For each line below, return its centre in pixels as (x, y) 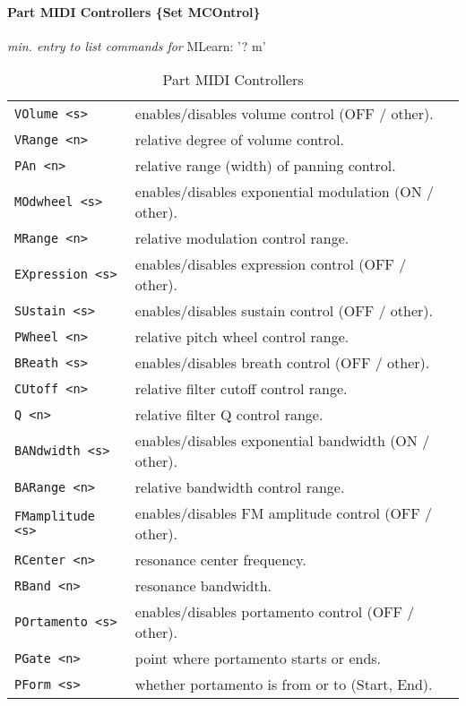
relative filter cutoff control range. (241, 389)
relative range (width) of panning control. (265, 166)
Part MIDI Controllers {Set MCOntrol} (134, 11)
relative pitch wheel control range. (242, 337)
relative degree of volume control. (239, 140)
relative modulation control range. (242, 238)
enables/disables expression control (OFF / (271, 264)
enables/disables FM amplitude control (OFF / (284, 513)
